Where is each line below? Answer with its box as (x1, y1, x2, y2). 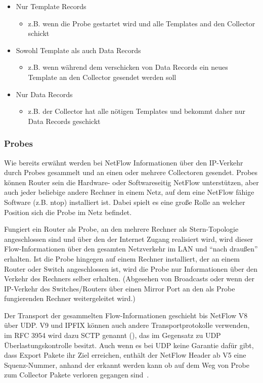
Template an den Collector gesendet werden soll (28, 71, 177, 82)
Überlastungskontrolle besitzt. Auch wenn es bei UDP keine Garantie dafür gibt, (4, 339, 254, 350)
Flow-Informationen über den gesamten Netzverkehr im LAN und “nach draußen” (4, 243, 258, 254)
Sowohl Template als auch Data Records (16, 45, 141, 55)
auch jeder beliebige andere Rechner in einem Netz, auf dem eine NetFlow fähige (4, 187, 254, 197)
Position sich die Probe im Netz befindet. (4, 206, 132, 217)
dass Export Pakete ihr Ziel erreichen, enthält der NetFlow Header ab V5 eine (4, 350, 246, 360)
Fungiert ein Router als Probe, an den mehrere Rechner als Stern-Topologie (4, 224, 239, 234)
